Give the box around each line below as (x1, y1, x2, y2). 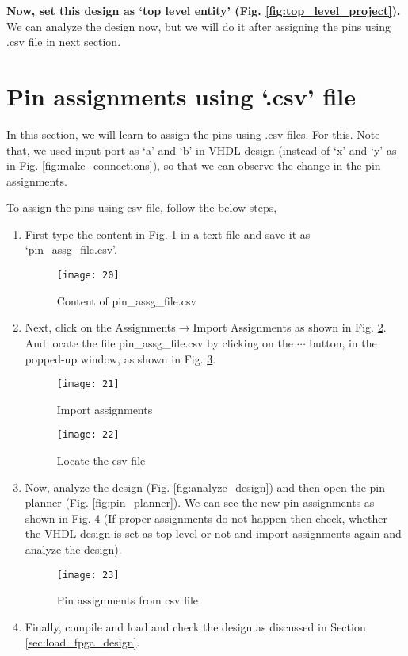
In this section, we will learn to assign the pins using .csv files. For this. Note (6, 125, 380, 142)
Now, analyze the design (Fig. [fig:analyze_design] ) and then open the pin (25, 478, 386, 495)
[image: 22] (56, 429, 120, 441)
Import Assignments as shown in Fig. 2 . (193, 319, 387, 336)
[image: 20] (56, 270, 120, 282)
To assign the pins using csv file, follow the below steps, (6, 199, 277, 216)
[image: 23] (56, 569, 120, 581)
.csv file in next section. (6, 33, 121, 50)
